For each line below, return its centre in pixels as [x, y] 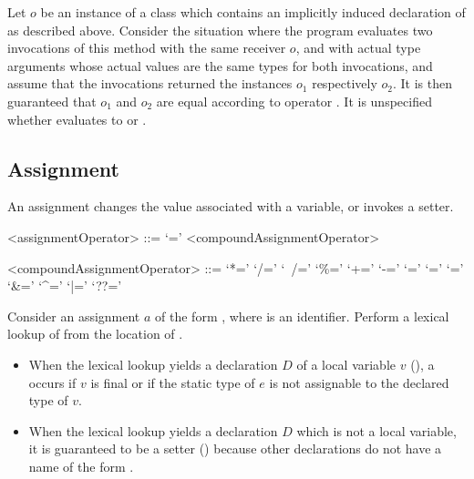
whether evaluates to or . [77, 119]
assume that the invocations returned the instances [150, 83]
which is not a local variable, [376, 430]
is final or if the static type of [173, 382]
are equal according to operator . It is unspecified [294, 101]
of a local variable [346, 364]
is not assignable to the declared [359, 382]
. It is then [422, 83]
